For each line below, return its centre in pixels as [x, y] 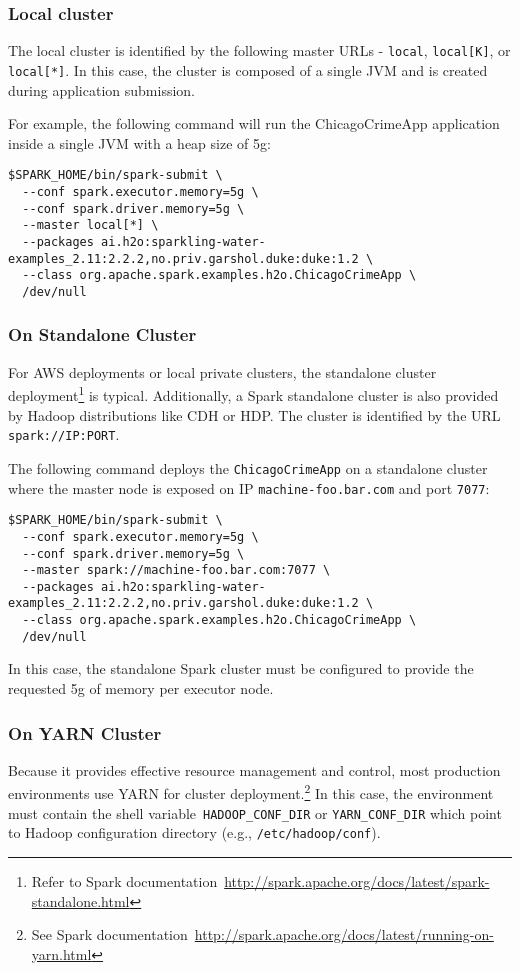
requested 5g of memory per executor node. [141, 688]
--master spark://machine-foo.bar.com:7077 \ [176, 570]
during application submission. [101, 89]
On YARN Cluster [85, 732]
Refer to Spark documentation [124, 881]
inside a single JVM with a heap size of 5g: [139, 142]
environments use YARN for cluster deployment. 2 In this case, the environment [251, 792]
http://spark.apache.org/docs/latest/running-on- [344, 934]
